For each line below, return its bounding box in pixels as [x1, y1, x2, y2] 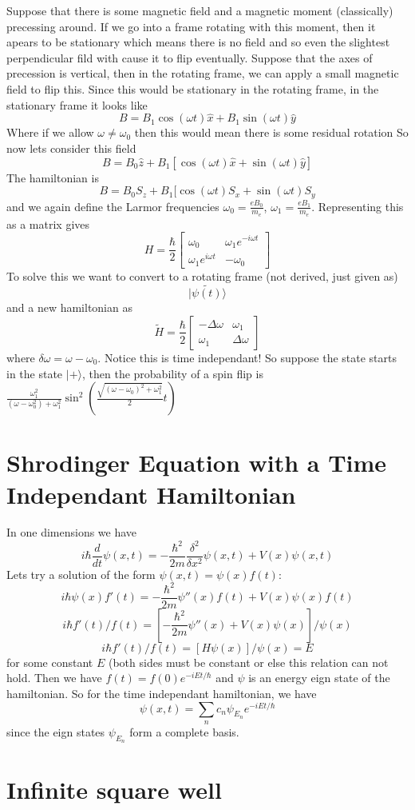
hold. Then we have [6, 669, 102, 686]
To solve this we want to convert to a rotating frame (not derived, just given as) [6, 267, 398, 284]
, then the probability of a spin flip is [82, 365, 263, 381]
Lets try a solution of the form [6, 565, 156, 582]
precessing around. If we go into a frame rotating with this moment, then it [6, 18, 376, 34]
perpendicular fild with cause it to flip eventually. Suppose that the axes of [6, 49, 373, 66]
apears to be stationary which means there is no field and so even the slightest [6, 34, 390, 50]
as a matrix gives [6, 215, 90, 232]
